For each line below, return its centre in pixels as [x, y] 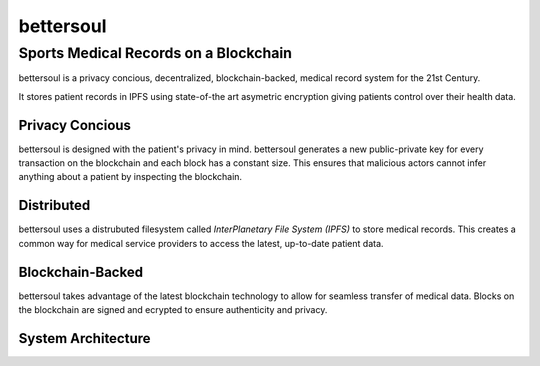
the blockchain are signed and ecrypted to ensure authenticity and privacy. [173, 310]
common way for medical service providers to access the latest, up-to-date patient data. [201, 243]
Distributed [54, 205]
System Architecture [84, 338]
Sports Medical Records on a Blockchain [155, 53]
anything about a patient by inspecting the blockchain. [130, 177]
